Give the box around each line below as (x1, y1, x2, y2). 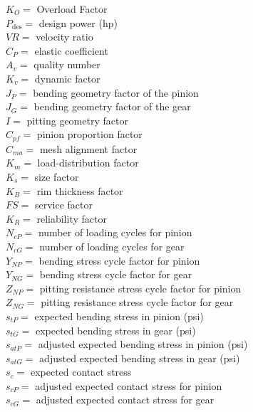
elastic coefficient (34, 43, 108, 58)
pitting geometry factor (26, 112, 128, 127)
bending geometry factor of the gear (33, 99, 191, 114)
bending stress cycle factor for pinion (38, 253, 200, 268)
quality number (33, 57, 100, 72)
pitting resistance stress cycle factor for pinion (39, 280, 242, 295)
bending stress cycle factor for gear (39, 267, 192, 282)
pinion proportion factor (36, 127, 143, 142)
